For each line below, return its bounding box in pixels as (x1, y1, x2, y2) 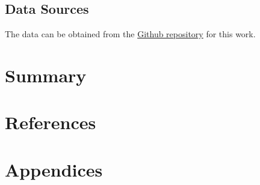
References (5, 110, 96, 135)
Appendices (5, 157, 103, 181)
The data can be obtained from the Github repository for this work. (5, 28, 256, 40)
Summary (5, 62, 87, 87)
